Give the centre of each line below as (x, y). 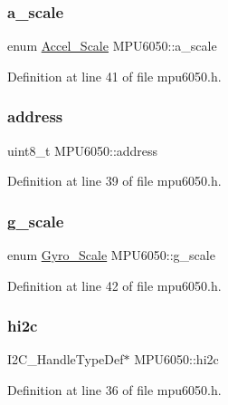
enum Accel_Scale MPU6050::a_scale (112, 46)
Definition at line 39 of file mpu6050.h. (114, 181)
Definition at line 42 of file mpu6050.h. (114, 285)
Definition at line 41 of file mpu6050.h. (114, 76)
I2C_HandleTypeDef (66, 359)
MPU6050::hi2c (176, 359)
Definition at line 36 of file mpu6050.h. (114, 390)
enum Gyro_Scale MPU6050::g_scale (111, 255)
